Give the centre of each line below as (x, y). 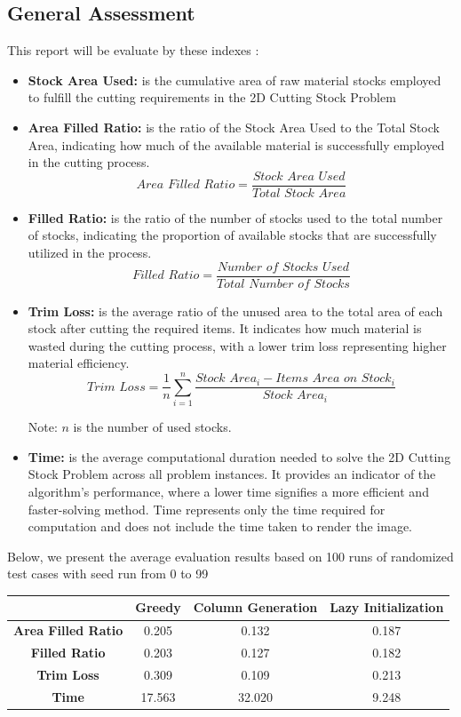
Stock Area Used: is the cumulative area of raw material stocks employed (234, 80)
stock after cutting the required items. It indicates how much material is (225, 328)
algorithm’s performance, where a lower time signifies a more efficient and (228, 491)
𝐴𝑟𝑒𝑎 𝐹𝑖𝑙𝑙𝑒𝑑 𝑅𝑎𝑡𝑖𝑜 (186, 185)
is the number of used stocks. (152, 427)
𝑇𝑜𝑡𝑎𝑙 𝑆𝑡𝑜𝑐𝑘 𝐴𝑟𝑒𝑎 (299, 193)
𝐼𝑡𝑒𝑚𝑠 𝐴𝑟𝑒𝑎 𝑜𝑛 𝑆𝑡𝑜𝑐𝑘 (334, 379)
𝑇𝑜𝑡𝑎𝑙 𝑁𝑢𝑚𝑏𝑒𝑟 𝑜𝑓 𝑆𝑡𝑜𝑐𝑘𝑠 (283, 284)
